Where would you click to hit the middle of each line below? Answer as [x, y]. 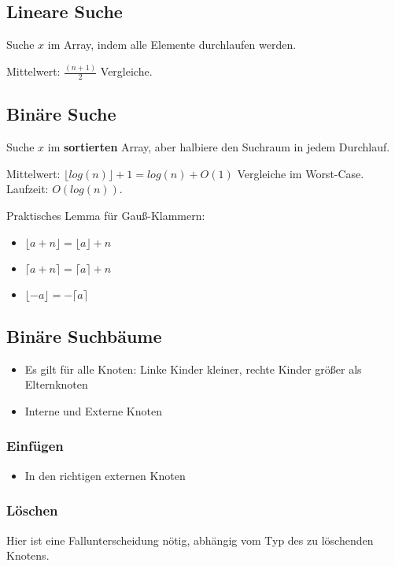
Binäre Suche [61, 114]
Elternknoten [56, 384]
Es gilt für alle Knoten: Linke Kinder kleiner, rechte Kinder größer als [193, 369]
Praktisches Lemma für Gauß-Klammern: [106, 215]
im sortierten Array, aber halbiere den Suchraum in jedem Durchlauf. [219, 147]
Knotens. [28, 555]
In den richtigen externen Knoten [105, 475]
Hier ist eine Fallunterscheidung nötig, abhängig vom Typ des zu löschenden [190, 540]
